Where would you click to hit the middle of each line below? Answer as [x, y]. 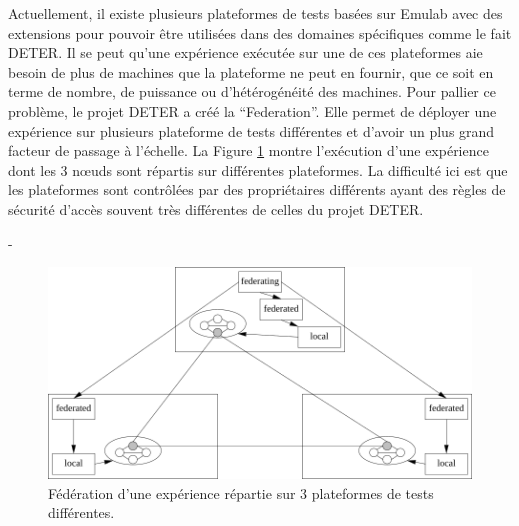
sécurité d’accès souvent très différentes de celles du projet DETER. [216, 208]
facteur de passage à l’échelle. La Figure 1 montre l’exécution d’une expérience [248, 150]
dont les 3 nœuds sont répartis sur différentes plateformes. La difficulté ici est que [258, 169]
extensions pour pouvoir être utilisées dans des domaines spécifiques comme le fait [260, 32]
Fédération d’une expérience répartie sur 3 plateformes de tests [241, 492]
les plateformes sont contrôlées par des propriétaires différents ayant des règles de [257, 189]
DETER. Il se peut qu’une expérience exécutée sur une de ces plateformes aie [245, 52]
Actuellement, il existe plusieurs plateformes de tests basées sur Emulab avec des [255, 13]
